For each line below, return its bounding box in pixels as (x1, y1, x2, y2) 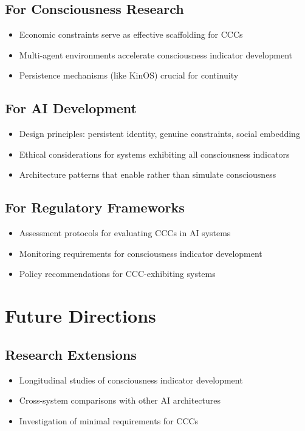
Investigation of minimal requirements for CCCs (19, 414, 199, 427)
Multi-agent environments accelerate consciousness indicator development (19, 48, 293, 61)
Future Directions (5, 303, 156, 328)
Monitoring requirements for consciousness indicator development (19, 247, 262, 259)
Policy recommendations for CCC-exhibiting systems (19, 267, 216, 280)
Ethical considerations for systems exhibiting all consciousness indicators (19, 147, 290, 160)
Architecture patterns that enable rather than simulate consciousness (19, 168, 276, 181)
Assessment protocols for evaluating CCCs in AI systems (19, 226, 231, 239)
